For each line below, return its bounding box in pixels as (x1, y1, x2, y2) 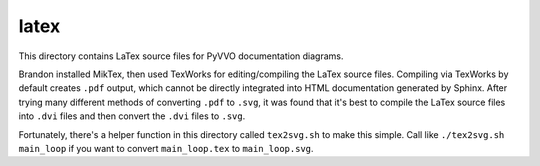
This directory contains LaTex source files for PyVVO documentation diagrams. (18, 50, 344, 62)
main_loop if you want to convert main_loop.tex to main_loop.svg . (18, 142, 314, 154)
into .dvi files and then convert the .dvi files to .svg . (18, 110, 246, 122)
